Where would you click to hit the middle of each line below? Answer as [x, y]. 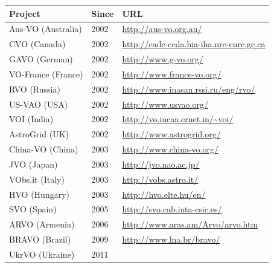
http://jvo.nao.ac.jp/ [161, 164]
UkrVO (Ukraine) [42, 254]
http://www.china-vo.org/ [170, 149]
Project [25, 13]
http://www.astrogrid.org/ [171, 134]
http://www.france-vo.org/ [172, 74]
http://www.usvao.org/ [165, 104]
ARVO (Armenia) [42, 224]
